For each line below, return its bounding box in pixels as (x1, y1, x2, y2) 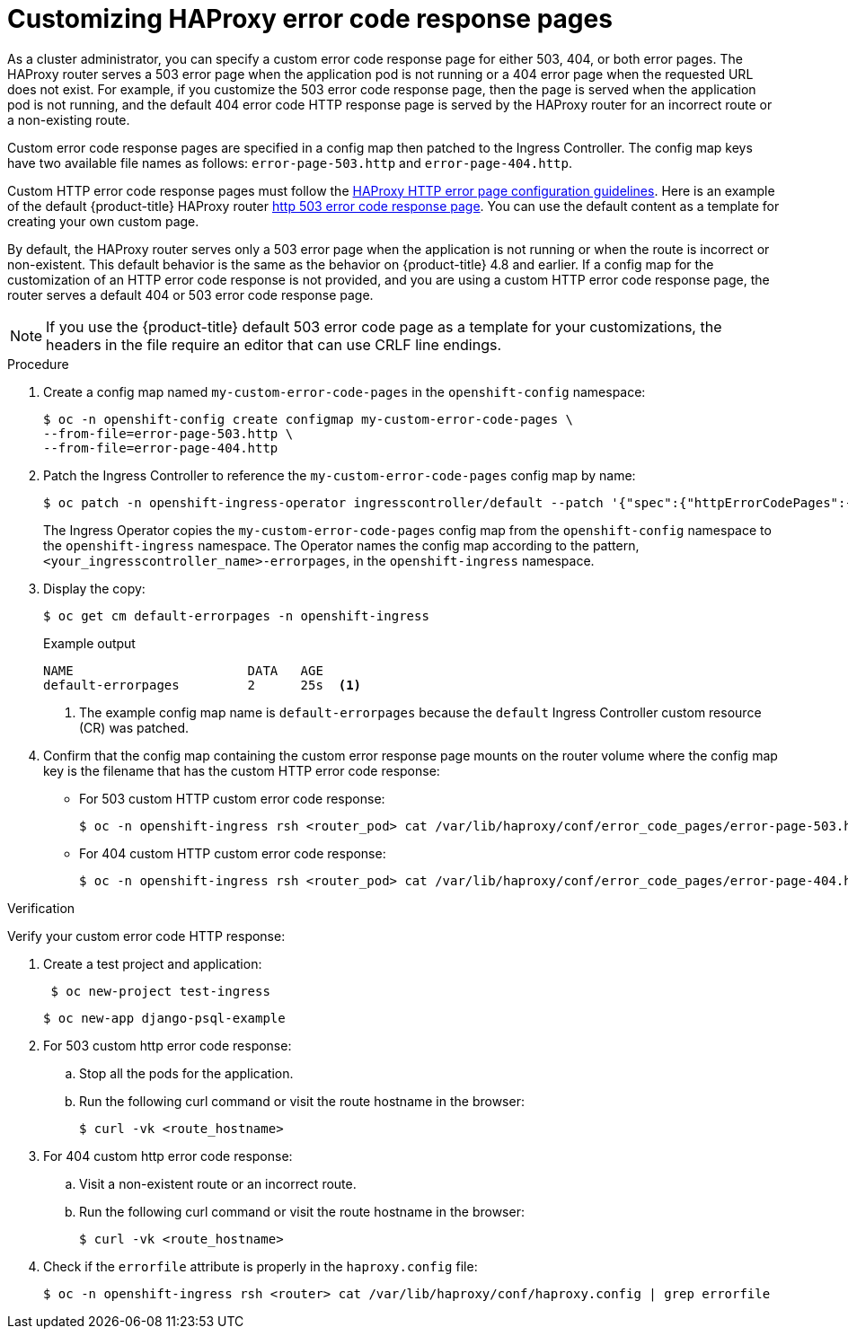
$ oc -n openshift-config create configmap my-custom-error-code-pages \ (43, 411, 574, 426)
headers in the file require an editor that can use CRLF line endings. (46, 335, 502, 354)
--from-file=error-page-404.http (43, 440, 278, 455)
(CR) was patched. (79, 719, 190, 735)
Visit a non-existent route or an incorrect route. (79, 1175, 357, 1191)
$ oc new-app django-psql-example (43, 1010, 286, 1025)
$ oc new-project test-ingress (50, 983, 270, 998)
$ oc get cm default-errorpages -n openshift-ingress (43, 608, 429, 623)
